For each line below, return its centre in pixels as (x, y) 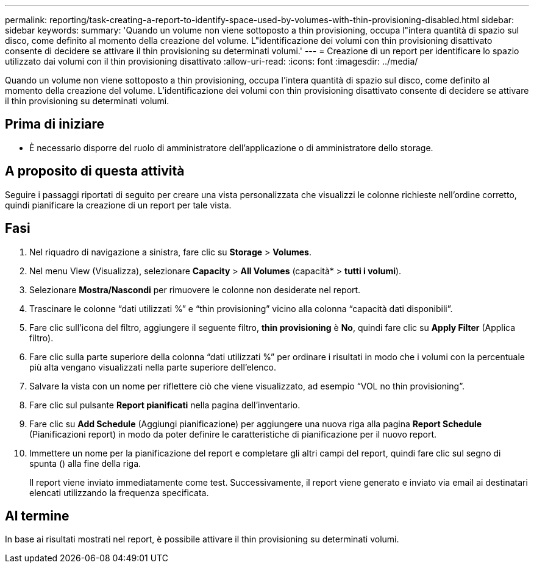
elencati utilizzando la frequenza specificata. (119, 492)
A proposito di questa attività (95, 171)
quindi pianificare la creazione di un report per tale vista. (118, 205)
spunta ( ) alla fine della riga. (85, 463)
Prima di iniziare (55, 124)
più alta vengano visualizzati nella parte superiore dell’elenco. (153, 367)
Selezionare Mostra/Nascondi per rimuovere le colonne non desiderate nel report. (195, 289)
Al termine (37, 516)
